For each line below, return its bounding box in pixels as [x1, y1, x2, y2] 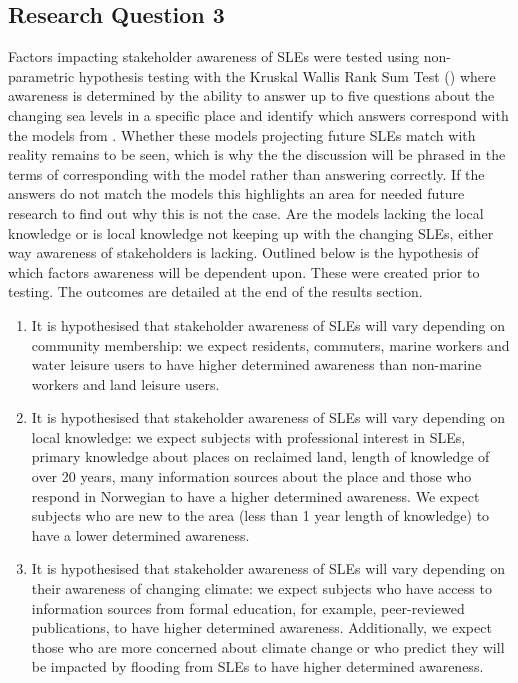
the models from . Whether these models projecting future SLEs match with [8, 124, 476, 145]
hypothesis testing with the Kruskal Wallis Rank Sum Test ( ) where [78, 65, 496, 86]
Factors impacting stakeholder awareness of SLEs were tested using [8, 46, 420, 67]
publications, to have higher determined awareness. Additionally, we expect [31, 617, 492, 638]
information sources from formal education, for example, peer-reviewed [31, 597, 465, 618]
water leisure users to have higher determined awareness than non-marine [31, 354, 482, 375]
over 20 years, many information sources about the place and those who [31, 466, 472, 487]
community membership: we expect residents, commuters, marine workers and [31, 334, 510, 355]
